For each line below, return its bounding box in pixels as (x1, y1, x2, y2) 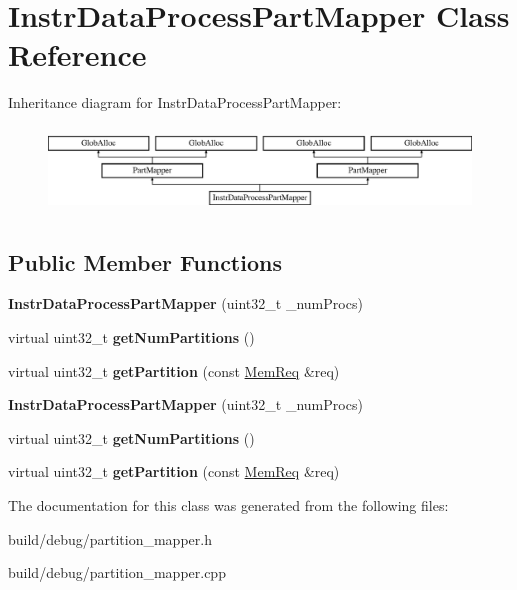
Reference (8, 34, 147, 75)
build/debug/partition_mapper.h (8, 528, 212, 549)
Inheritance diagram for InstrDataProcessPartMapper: (8, 92, 342, 113)
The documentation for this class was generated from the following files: (8, 495, 449, 515)
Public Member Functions (8, 246, 282, 277)
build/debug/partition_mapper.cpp (8, 562, 226, 583)
